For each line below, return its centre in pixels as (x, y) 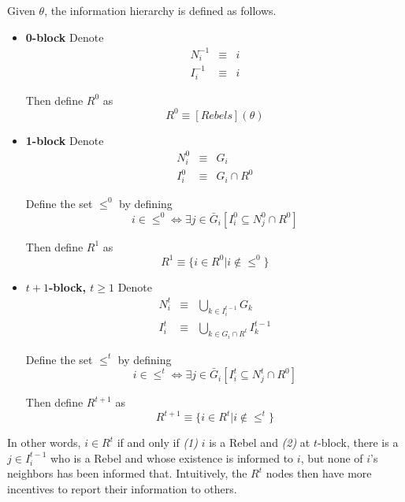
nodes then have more (319, 473)
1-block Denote (65, 140)
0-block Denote (65, 37)
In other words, (44, 443)
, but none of (332, 457)
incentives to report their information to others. (122, 488)
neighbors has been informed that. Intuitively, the (127, 473)
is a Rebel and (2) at (260, 443)
